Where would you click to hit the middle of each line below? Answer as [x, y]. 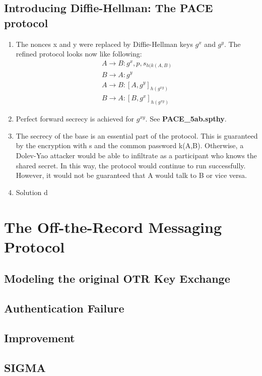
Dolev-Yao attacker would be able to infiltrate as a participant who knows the [136, 155]
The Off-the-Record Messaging [113, 227]
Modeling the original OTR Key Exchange [117, 278]
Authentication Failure [64, 308]
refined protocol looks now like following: [79, 54]
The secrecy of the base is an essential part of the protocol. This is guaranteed [137, 135]
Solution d [32, 192]
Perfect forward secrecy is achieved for [75, 119]
